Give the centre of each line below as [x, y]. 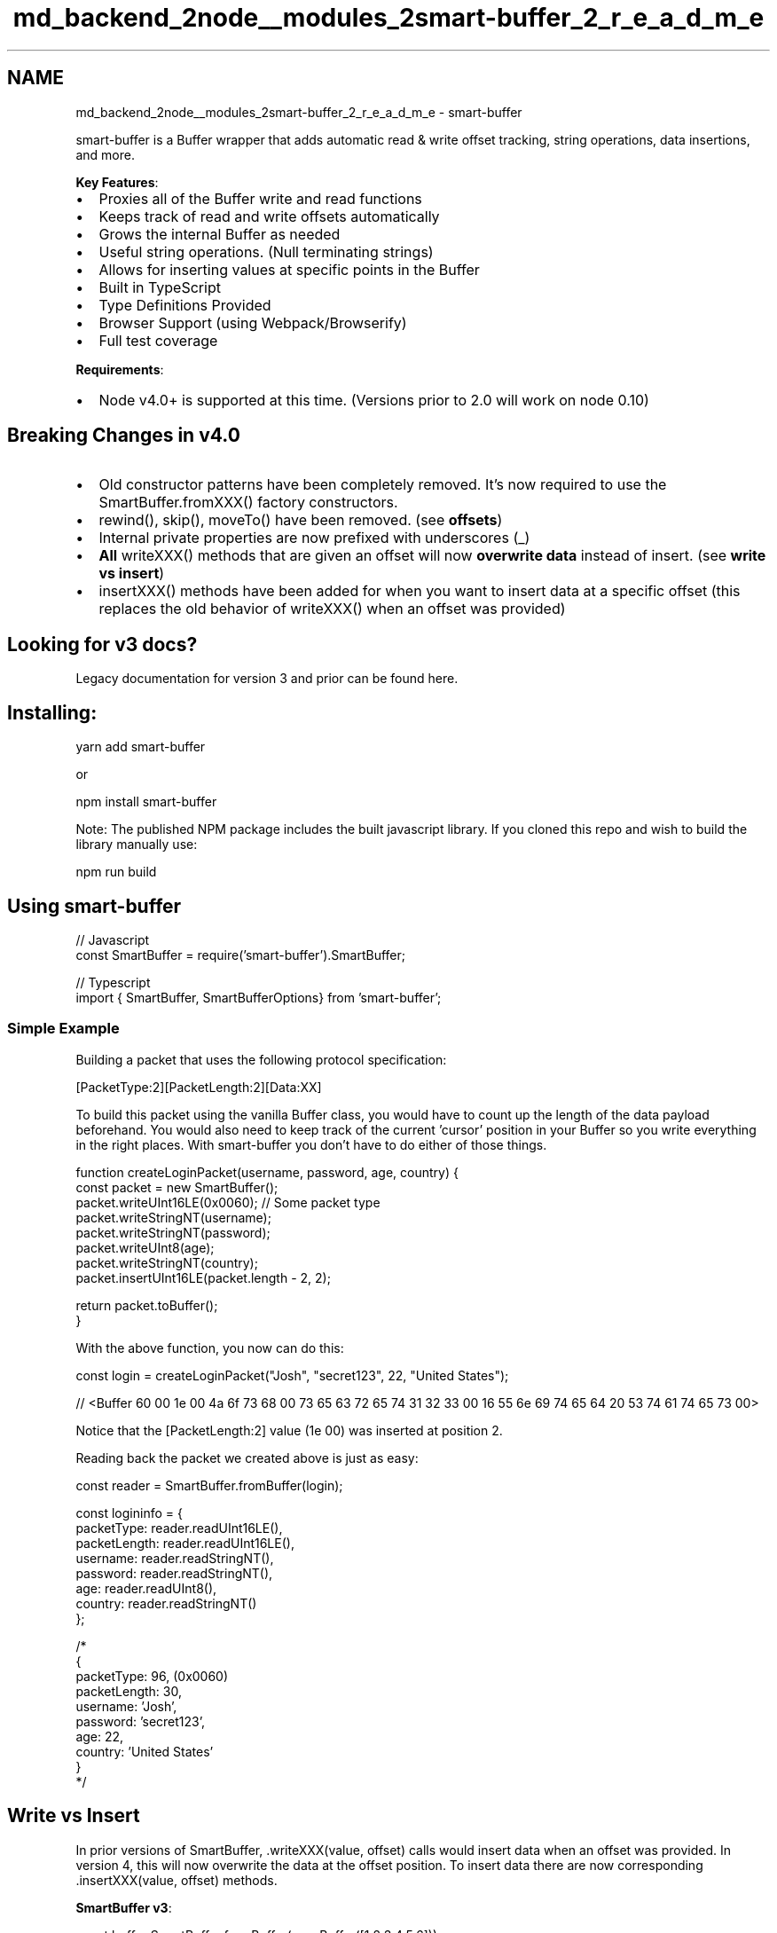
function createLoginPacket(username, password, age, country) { [267, 1172]
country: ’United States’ [145, 1751]
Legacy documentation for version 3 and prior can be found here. [267, 679]
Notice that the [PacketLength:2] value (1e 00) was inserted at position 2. [289, 1430]
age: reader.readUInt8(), [146, 1588]
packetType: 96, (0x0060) [152, 1676]
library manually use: [137, 845]
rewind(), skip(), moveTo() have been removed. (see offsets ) [301, 520]
